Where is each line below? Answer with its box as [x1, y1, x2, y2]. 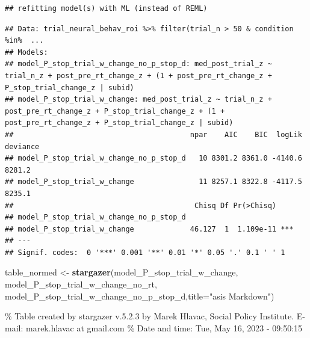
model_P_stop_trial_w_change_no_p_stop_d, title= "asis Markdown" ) [5, 289, 274, 302]
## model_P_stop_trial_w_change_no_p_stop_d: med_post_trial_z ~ [5, 60, 272, 69]
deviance [5, 142, 40, 151]
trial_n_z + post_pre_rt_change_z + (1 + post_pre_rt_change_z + [5, 71, 272, 80]
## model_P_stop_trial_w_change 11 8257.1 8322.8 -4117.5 [5, 177, 302, 186]
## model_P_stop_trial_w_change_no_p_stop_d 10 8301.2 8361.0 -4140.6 [5, 154, 302, 163]
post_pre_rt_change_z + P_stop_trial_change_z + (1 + [5, 106, 225, 115]
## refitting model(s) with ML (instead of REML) [5, 4, 208, 13]
